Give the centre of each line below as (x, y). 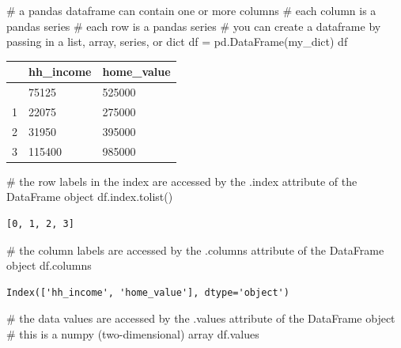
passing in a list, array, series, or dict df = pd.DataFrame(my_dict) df (177, 42)
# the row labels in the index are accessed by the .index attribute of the (182, 181)
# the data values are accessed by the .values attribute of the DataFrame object (201, 318)
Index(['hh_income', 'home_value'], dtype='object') (148, 292)
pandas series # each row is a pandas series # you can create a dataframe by (194, 26)
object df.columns (49, 265)
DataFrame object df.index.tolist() (90, 197)
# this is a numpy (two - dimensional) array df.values (133, 333)
